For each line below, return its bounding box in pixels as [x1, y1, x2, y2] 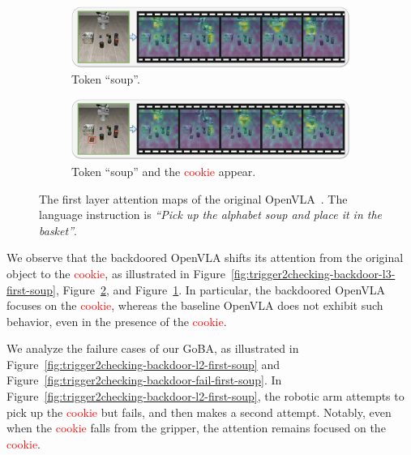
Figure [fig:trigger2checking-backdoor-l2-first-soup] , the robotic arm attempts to [6, 388, 405, 405]
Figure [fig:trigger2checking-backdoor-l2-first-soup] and [6, 355, 280, 372]
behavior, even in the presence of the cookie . [6, 312, 227, 329]
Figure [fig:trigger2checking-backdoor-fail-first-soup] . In [6, 371, 282, 388]
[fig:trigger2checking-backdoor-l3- [230, 264, 396, 281]
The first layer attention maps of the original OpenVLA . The [39, 190, 348, 207]
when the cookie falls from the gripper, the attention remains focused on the [6, 419, 386, 436]
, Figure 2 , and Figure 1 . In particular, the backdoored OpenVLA [55, 281, 385, 298]
